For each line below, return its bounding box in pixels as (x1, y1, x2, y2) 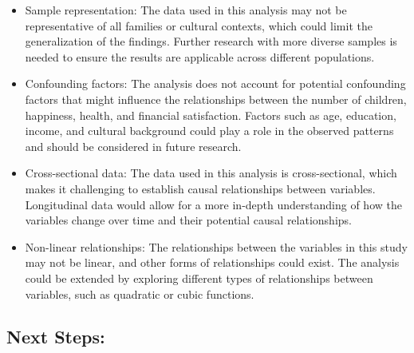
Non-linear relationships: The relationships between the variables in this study (25, 238, 408, 255)
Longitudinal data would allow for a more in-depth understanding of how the (25, 196, 402, 212)
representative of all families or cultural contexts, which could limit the (25, 17, 373, 34)
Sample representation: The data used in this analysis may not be (25, 2, 347, 18)
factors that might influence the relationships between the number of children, (25, 90, 407, 107)
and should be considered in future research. (25, 137, 242, 154)
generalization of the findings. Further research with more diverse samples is (25, 33, 397, 50)
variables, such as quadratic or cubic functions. (25, 285, 254, 302)
